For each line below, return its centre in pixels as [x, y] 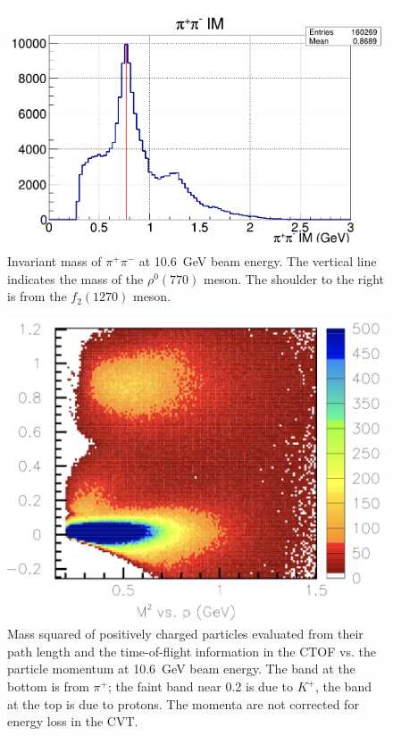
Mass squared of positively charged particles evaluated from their [185, 634]
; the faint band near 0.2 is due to [200, 686]
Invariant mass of [54, 261]
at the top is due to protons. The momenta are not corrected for [183, 703]
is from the [37, 296]
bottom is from [48, 686]
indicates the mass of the [75, 278]
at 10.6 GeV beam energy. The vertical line [258, 261]
